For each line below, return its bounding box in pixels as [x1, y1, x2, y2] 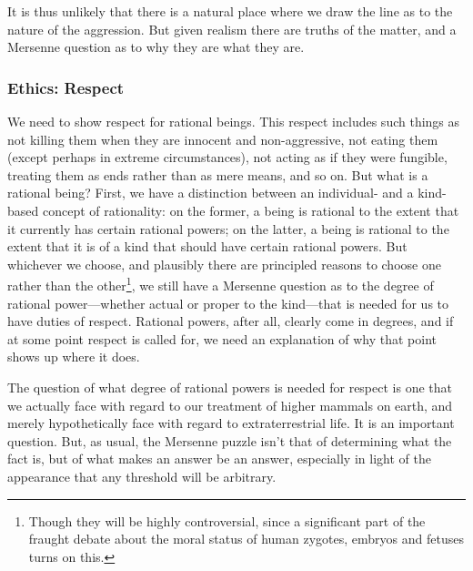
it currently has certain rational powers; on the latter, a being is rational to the [7, 219, 449, 238]
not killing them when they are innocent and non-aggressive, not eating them [7, 129, 438, 148]
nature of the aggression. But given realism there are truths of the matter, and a [7, 19, 457, 38]
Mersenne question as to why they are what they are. [7, 37, 305, 56]
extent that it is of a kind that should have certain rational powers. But [7, 237, 408, 256]
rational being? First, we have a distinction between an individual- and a [7, 183, 414, 202]
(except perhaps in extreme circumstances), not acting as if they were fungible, [7, 148, 448, 167]
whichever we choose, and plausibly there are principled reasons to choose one [7, 254, 441, 273]
